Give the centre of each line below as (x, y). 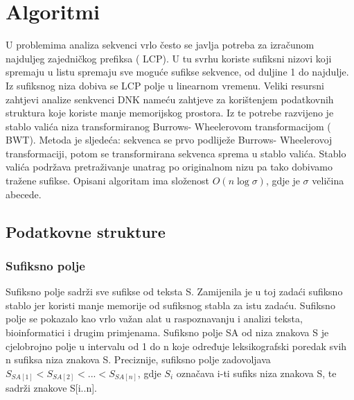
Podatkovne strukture (86, 231)
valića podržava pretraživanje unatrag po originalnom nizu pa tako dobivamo (169, 167)
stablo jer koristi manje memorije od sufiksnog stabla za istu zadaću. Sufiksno (170, 305)
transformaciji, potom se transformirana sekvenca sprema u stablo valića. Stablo (176, 153)
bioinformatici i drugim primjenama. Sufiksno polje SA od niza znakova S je (167, 332)
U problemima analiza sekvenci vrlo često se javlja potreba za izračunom (160, 45)
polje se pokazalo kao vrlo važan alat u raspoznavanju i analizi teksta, (154, 319)
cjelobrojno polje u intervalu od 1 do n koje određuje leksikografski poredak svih (176, 346)
